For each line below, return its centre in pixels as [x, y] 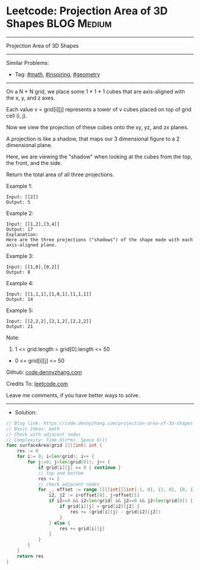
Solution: [26, 412]
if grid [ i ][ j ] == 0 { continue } [79, 468]
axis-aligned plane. [32, 245]
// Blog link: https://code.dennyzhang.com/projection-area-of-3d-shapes [100, 423]
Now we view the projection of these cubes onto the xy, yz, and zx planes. [97, 127]
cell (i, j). [17, 116]
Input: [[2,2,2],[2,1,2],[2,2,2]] [49, 321]
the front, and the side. [34, 163]
